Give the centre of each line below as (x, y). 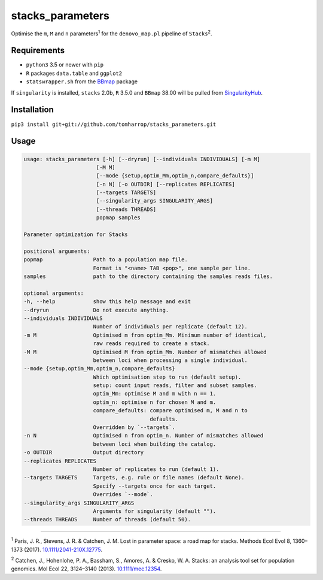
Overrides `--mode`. (123, 495)
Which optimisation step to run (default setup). (167, 377)
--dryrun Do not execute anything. (96, 310)
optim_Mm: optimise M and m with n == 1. (155, 394)
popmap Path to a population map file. (106, 260)
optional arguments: (54, 293)
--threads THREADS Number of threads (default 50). (107, 519)
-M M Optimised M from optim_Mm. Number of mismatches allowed (145, 352)
